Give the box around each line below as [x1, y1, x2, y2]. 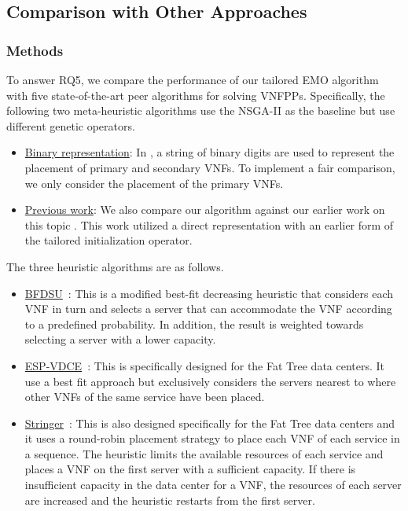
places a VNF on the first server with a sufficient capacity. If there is [24, 461, 356, 477]
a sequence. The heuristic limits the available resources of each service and [24, 445, 384, 461]
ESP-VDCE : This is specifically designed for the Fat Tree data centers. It [24, 357, 385, 373]
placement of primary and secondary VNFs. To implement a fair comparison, [24, 159, 395, 175]
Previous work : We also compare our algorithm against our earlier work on [24, 201, 385, 218]
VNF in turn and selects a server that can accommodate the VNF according [24, 300, 392, 317]
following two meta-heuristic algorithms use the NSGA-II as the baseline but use [6, 102, 395, 119]
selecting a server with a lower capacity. [24, 331, 216, 347]
